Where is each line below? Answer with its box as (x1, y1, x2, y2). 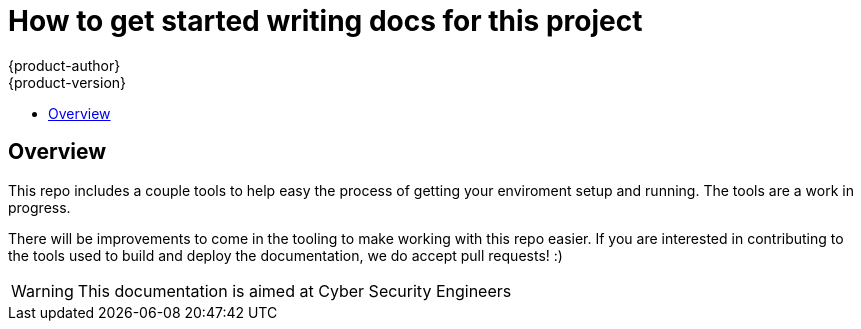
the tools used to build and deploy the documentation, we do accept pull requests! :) (8, 246, 563, 264)
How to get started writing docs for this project (8, 4, 643, 38)
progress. (8, 198, 71, 216)
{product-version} (8, 73, 127, 91)
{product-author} (8, 56, 121, 74)
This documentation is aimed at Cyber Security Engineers (77, 280, 512, 301)
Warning (11, 280, 74, 301)
